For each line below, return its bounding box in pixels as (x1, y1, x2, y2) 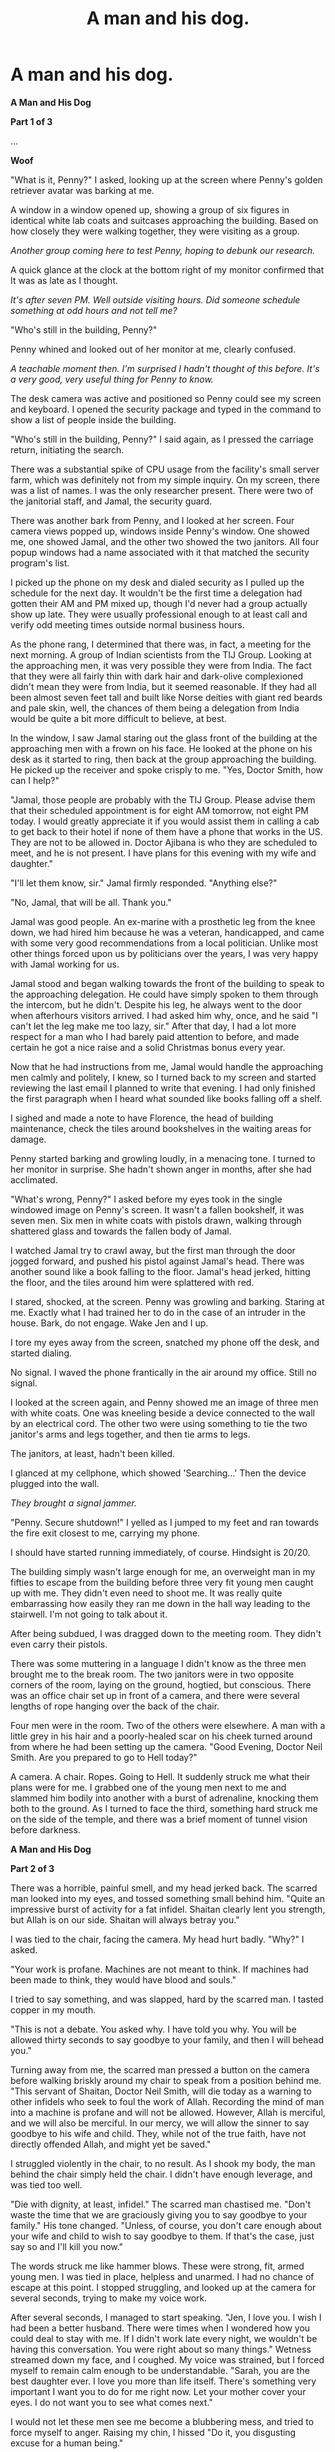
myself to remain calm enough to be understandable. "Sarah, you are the (10, 2364, 310, 2376)
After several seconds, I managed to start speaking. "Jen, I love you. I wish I (10, 2311, 322, 2323)
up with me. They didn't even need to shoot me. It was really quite (10, 1587, 283, 1599)
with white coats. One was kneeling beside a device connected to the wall (10, 1407, 315, 1419)
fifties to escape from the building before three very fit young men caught (10, 1576, 314, 1588)
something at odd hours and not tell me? (10, 304, 178, 316)
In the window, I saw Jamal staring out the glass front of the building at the (10, 732, 318, 744)
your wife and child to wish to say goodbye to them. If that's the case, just (10, 2230, 315, 2242)
